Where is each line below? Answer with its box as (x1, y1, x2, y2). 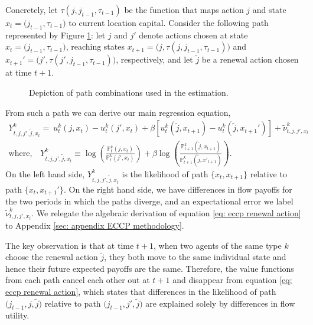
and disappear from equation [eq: (172, 274, 292, 286)
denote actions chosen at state (139, 28, 248, 41)
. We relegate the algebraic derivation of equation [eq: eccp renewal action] (31, 206, 301, 219)
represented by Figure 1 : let (5, 28, 106, 41)
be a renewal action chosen (201, 53, 299, 66)
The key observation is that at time (5, 239, 134, 251)
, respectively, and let (116, 53, 193, 66)
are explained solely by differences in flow (145, 297, 295, 309)
